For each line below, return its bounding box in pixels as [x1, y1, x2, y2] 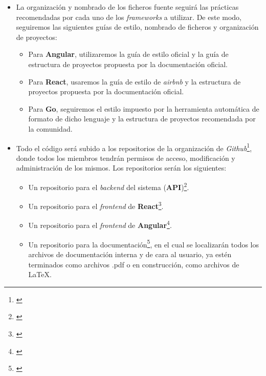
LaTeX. [28, 269, 52, 280]
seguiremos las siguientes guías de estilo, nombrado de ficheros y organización [16, 22, 259, 32]
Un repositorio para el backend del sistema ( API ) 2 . [28, 180, 189, 192]
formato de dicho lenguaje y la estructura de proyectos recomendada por [28, 113, 256, 124]
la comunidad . [28, 123, 73, 134]
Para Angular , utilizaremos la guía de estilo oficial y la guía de [28, 49, 229, 59]
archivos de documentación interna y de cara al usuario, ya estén [28, 248, 232, 259]
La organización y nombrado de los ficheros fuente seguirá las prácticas [16, 2, 239, 12]
